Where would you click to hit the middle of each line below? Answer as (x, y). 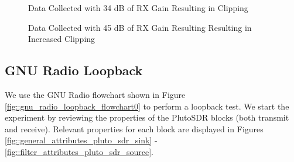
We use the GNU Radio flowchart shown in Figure (95, 94)
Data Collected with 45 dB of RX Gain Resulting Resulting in (140, 27)
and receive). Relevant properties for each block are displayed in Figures (134, 128)
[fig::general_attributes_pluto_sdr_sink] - (81, 140)
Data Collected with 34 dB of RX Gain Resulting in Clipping (138, 8)
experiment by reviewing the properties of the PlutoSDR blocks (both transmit (147, 117)
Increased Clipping (62, 39)
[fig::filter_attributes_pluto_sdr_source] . (79, 151)
